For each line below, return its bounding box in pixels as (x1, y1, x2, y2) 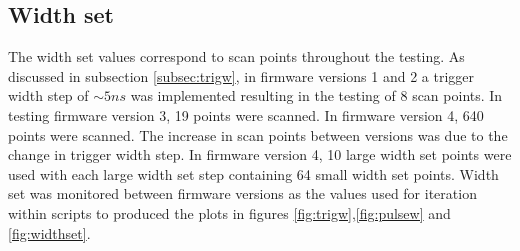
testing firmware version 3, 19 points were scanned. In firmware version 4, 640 (8, 104, 484, 125)
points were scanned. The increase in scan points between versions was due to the (8, 124, 508, 145)
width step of (8, 85, 89, 106)
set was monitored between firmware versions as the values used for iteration (8, 183, 477, 204)
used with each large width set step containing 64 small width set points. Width (8, 163, 499, 184)
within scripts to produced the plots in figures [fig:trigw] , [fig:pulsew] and (8, 202, 451, 223)
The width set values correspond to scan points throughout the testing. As (8, 46, 465, 67)
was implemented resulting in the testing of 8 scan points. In (130, 85, 503, 106)
